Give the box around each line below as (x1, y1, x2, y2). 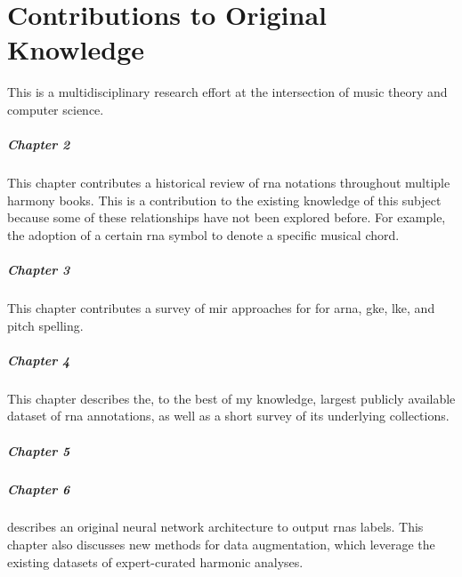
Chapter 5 (7, 441, 70, 460)
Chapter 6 (7, 479, 70, 498)
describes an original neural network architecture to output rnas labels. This (7, 517, 424, 536)
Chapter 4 (7, 350, 70, 369)
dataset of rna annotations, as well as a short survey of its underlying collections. (7, 406, 450, 425)
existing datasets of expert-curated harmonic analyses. (7, 552, 304, 571)
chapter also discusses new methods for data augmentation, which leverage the (7, 535, 435, 554)
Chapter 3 (7, 260, 70, 279)
